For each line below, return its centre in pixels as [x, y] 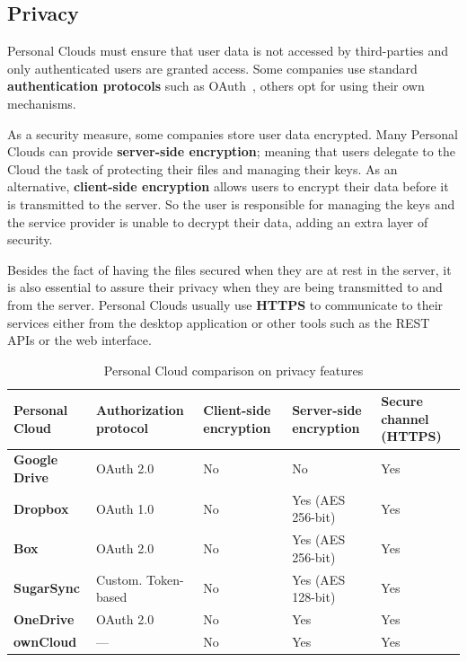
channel [405, 418]
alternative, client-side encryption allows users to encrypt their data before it [228, 186]
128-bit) [314, 597]
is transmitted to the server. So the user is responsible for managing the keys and [231, 203]
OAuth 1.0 [125, 508]
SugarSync [47, 588]
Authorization [140, 410]
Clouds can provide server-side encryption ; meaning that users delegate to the [231, 151]
